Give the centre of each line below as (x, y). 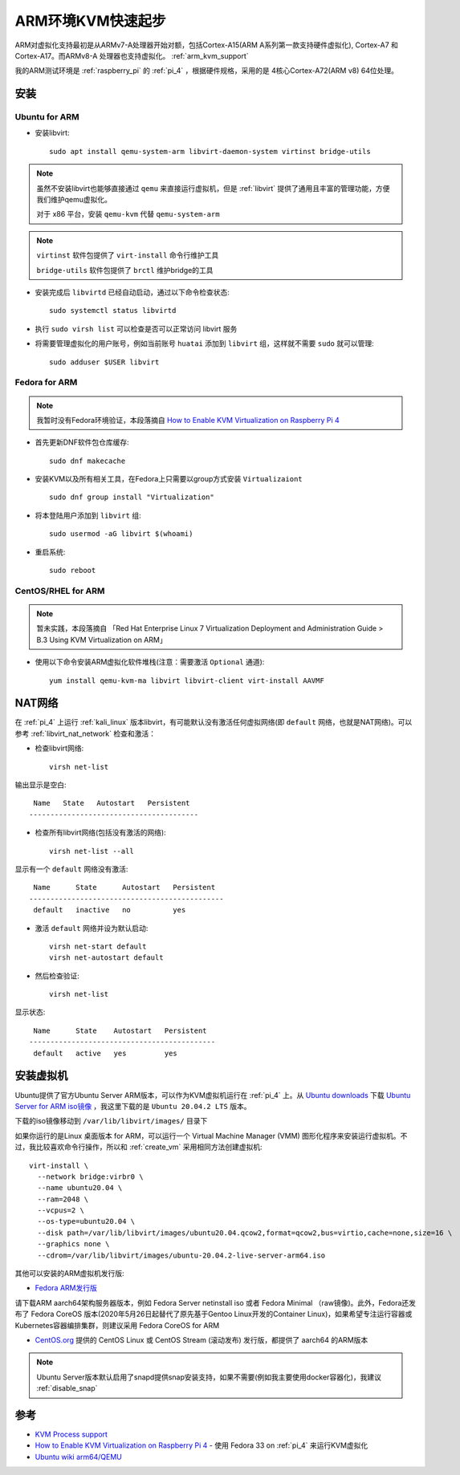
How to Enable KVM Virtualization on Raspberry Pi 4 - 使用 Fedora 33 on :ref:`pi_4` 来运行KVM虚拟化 (202, 1445)
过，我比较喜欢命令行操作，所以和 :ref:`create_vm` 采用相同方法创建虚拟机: (138, 1147)
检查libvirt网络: (59, 748)
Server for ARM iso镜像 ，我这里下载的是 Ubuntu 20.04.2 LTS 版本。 (133, 1106)
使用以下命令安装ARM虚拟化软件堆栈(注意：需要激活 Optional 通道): (150, 662)
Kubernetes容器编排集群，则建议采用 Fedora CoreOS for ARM (117, 1325)
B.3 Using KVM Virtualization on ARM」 (102, 640)
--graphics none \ (73, 1244)
